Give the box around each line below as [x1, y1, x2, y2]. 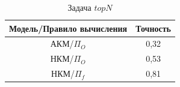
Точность [135, 22, 172, 34]
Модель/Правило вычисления [9, 22, 128, 34]
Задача [67, 1, 92, 13]
